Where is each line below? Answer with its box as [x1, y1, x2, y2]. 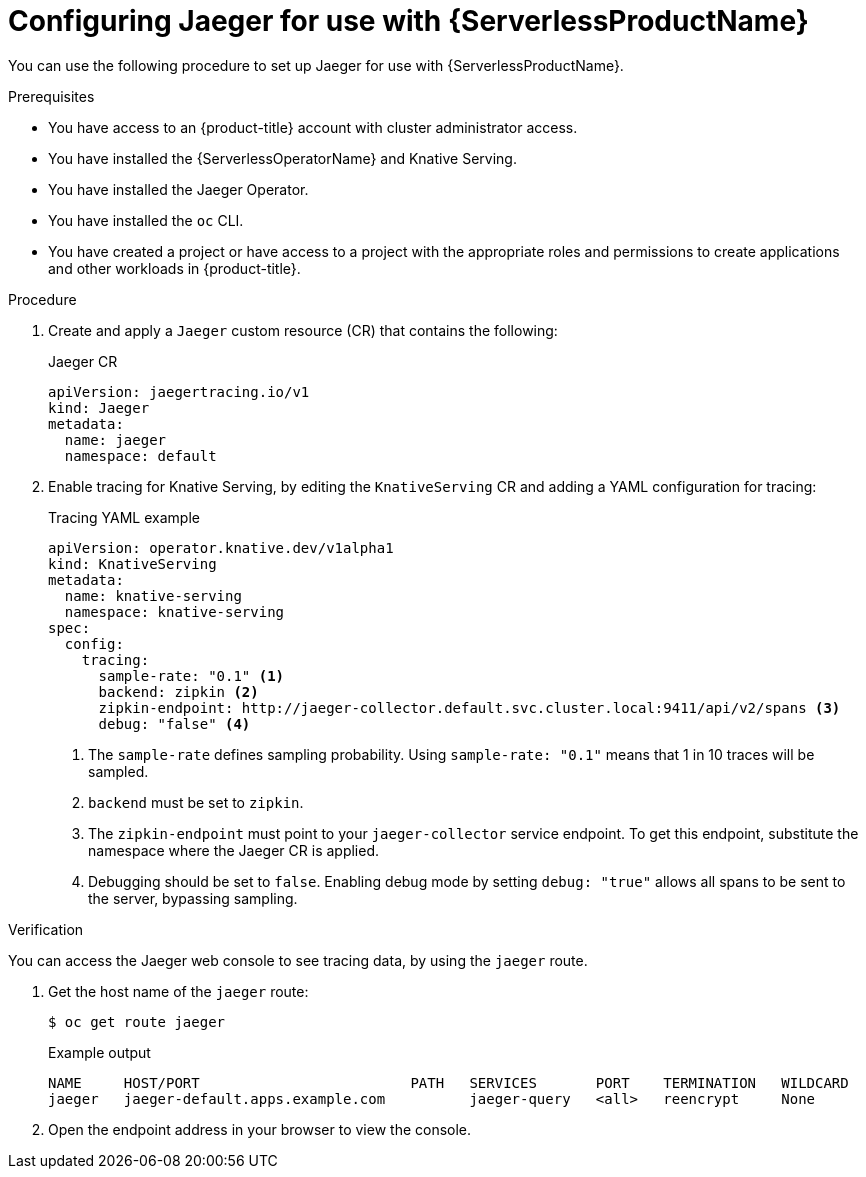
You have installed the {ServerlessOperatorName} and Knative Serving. [48, 149, 517, 167]
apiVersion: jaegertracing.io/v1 [48, 383, 310, 400]
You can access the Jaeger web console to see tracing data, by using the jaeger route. [8, 951, 588, 969]
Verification [8, 920, 84, 938]
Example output [48, 1043, 151, 1061]
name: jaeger [64, 431, 167, 448]
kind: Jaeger [48, 399, 150, 416]
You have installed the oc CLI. [48, 211, 244, 229]
